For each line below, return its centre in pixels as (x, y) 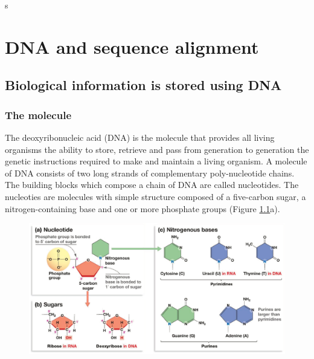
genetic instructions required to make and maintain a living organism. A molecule (156, 161)
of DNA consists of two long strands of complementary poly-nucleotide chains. (150, 173)
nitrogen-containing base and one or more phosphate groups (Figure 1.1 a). (143, 208)
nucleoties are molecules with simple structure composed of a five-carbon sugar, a (155, 196)
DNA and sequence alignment (132, 46)
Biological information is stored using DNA (143, 85)
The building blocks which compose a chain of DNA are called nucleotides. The (152, 185)
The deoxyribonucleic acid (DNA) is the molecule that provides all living (140, 137)
